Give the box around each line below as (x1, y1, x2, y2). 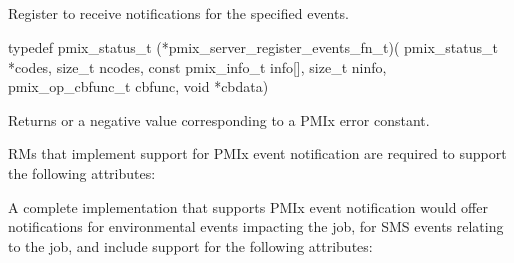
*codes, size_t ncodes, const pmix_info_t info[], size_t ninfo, (8, 56, 387, 77)
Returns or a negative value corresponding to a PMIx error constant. (8, 109, 430, 130)
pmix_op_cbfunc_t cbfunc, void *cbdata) (8, 76, 269, 97)
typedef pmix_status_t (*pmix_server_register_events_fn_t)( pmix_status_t (8, 36, 498, 57)
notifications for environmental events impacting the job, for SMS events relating (8, 216, 504, 237)
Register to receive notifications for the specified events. (8, 3, 349, 24)
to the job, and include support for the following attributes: (8, 235, 373, 256)
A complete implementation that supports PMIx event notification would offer (8, 196, 488, 217)
